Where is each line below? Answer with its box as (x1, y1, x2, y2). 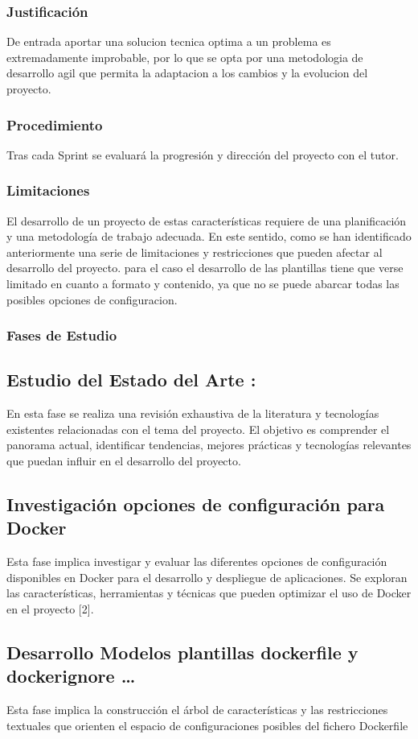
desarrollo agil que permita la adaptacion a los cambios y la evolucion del (6, 64, 368, 81)
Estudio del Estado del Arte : (6, 367, 256, 392)
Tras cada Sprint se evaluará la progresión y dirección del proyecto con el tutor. (6, 146, 399, 163)
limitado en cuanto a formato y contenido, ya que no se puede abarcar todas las (6, 275, 400, 291)
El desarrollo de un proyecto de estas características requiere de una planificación (6, 212, 407, 229)
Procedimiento (6, 114, 103, 134)
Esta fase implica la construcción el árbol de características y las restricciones (6, 701, 388, 718)
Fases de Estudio (6, 325, 117, 345)
